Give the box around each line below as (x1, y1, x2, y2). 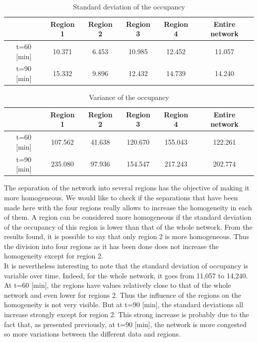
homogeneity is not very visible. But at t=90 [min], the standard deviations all (4, 299, 244, 310)
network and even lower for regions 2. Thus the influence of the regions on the (4, 289, 241, 300)
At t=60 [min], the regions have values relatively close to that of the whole (4, 280, 231, 290)
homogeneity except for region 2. (4, 251, 103, 261)
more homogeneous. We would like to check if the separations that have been (4, 192, 238, 202)
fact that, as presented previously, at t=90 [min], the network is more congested (4, 319, 247, 329)
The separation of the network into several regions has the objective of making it (4, 182, 250, 193)
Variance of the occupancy (89, 92, 169, 102)
